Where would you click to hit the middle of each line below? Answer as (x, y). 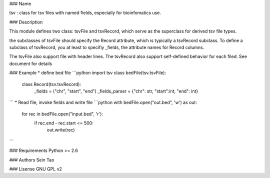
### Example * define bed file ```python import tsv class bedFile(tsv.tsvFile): (88, 73)
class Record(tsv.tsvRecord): (51, 84)
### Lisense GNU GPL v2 (36, 169)
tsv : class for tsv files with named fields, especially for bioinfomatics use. (85, 13)
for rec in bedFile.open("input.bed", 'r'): (62, 114)
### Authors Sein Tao (32, 159)
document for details (31, 63)
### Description (26, 22)
